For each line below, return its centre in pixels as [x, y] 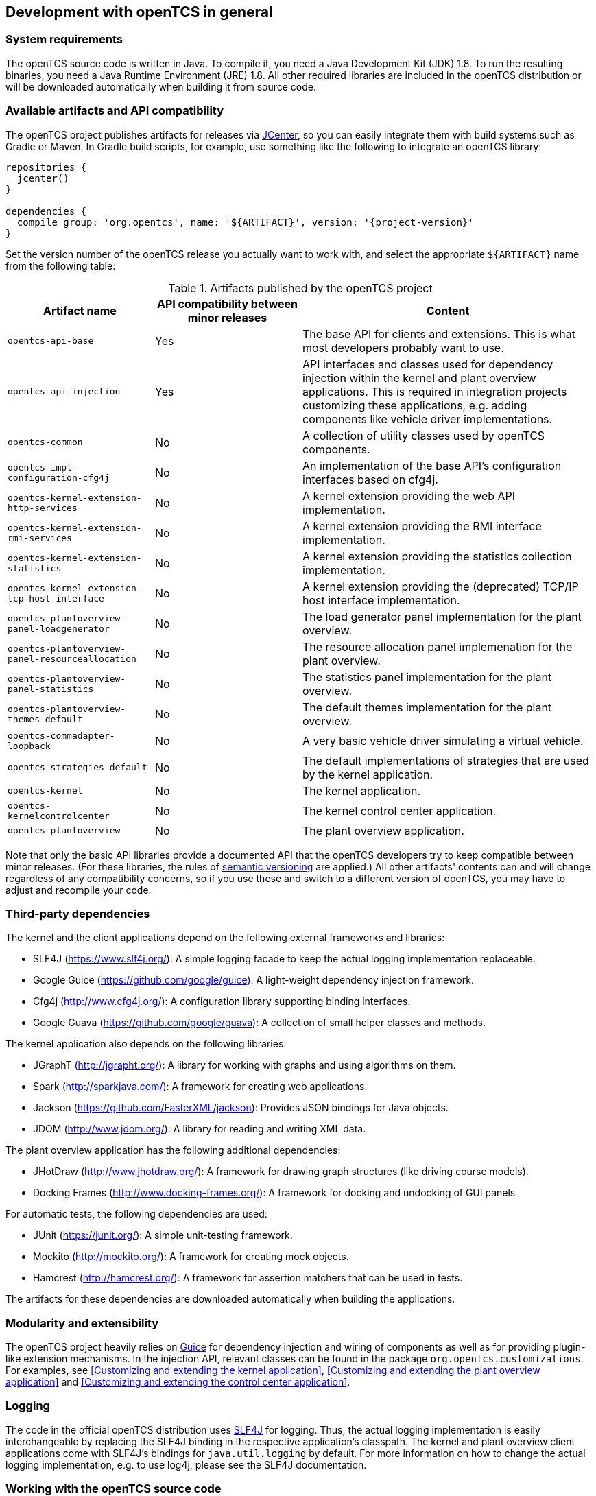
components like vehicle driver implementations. [428, 419]
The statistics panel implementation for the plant [427, 677]
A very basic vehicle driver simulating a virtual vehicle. [443, 740]
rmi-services [40, 538]
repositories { [46, 167]
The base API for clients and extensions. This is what [439, 334]
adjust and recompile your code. [79, 890]
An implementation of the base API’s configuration [432, 465]
